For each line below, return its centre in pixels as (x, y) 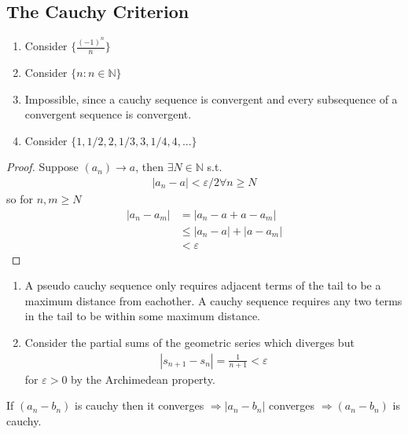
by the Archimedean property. (143, 379)
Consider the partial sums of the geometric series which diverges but (189, 342)
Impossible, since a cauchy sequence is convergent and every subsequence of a (211, 98)
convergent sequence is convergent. (108, 114)
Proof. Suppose (42, 167)
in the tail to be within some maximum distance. (142, 316)
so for (20, 198)
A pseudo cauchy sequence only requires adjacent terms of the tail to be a (203, 285)
